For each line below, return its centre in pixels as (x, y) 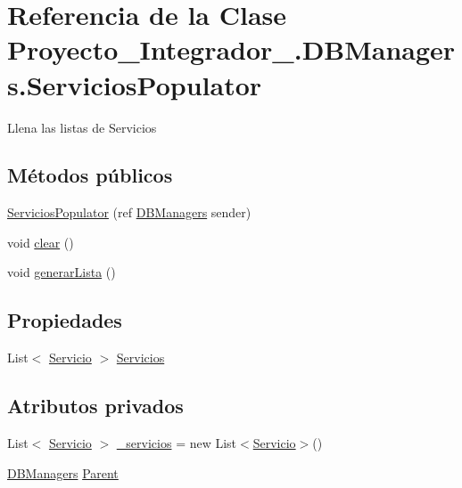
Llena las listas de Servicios (82, 127)
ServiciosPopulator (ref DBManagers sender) (129, 212)
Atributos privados (95, 406)
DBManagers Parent (63, 472)
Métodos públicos (90, 175)
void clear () (41, 242)
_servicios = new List (177, 443)
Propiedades (65, 320)
